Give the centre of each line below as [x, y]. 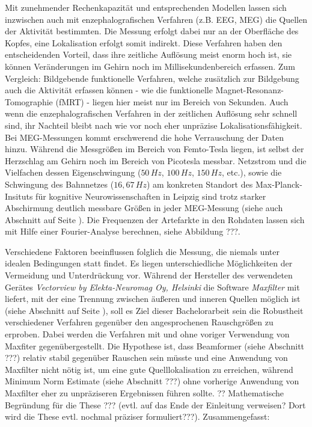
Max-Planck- [279, 184]
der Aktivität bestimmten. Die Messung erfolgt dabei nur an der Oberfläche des [152, 31]
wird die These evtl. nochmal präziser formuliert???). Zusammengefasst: [137, 416]
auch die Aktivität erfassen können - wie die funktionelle [109, 90]
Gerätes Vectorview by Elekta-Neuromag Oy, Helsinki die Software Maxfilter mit [152, 287]
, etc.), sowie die [252, 172]
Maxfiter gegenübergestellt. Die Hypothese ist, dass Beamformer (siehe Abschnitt [155, 346]
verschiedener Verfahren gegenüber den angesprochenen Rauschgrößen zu [139, 322]
